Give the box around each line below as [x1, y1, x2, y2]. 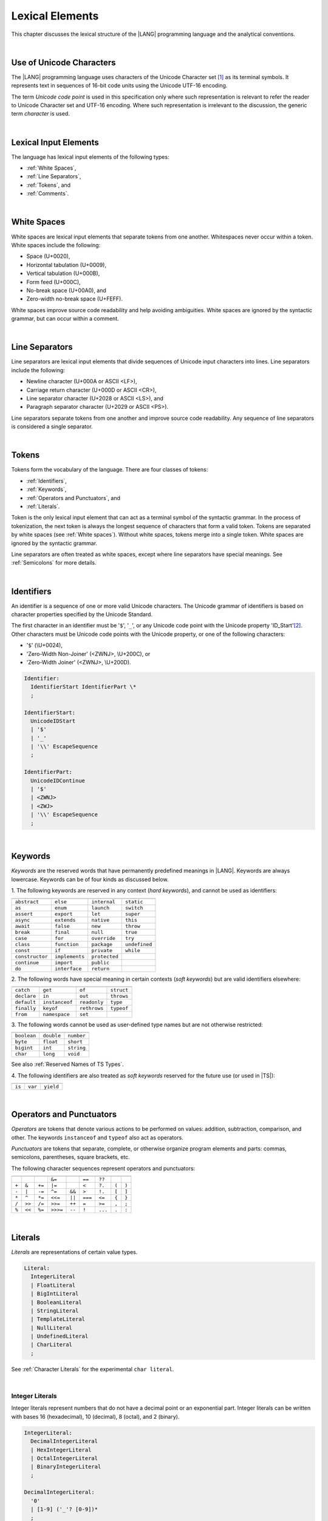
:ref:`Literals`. [26, 503, 60, 510]
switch [125, 904, 143, 911]
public [91, 959, 110, 966]
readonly [79, 999, 104, 1006]
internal [91, 898, 115, 905]
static [125, 898, 143, 905]
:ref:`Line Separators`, [26, 173, 81, 180]
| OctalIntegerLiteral [30, 1455, 98, 1461]
